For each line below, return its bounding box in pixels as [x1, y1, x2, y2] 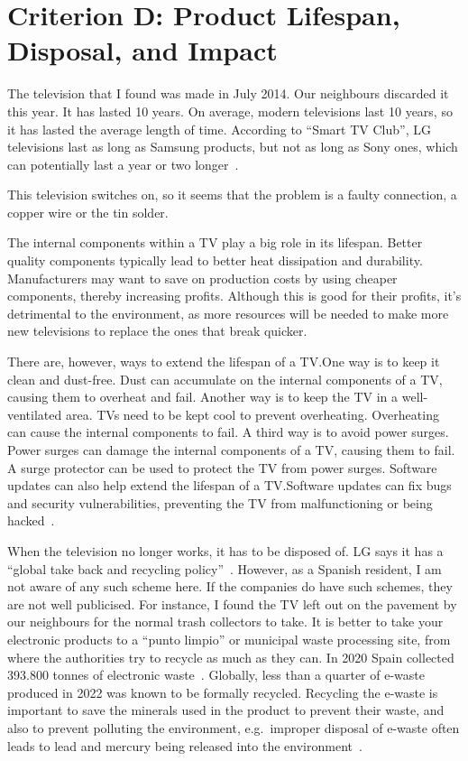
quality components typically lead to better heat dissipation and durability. [7, 251, 423, 270]
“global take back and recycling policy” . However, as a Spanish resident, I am [7, 559, 442, 578]
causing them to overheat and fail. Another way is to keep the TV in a [7, 387, 399, 406]
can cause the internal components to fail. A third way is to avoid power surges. [7, 422, 449, 441]
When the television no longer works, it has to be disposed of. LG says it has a [7, 541, 444, 560]
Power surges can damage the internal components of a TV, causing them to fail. [7, 441, 455, 459]
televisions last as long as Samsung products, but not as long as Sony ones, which [7, 137, 458, 156]
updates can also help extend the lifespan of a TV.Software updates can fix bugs [7, 476, 452, 495]
